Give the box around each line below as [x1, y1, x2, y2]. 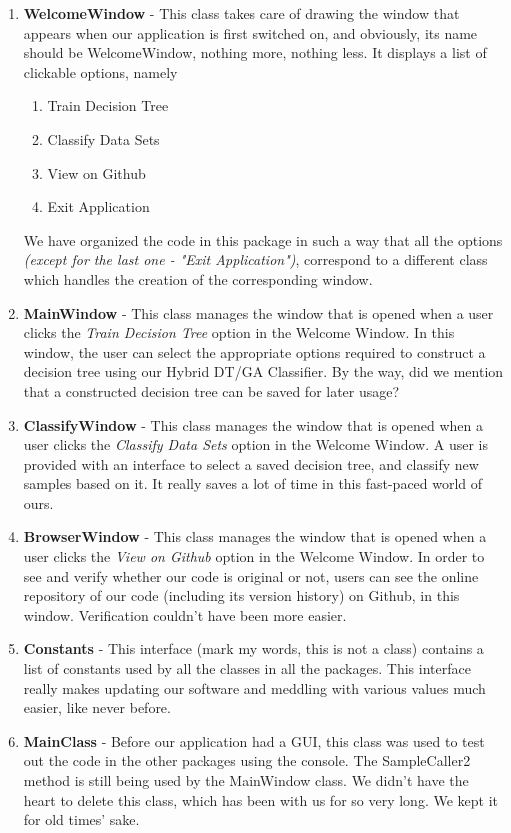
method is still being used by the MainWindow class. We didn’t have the [23, 770, 469, 790]
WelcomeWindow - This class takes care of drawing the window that [23, 3, 460, 23]
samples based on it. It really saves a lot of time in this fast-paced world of [23, 473, 483, 494]
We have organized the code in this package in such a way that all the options [23, 229, 503, 250]
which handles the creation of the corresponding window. [23, 268, 373, 289]
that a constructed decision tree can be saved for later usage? [23, 380, 400, 401]
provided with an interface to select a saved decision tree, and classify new [23, 453, 479, 474]
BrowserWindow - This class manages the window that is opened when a [23, 526, 487, 547]
